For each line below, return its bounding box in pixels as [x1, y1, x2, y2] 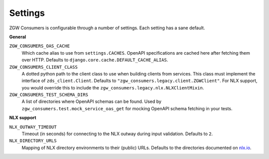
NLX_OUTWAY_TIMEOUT [9, 124, 57, 130]
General [9, 34, 26, 40]
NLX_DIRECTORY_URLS [9, 138, 57, 144]
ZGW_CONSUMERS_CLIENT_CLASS [9, 64, 78, 70]
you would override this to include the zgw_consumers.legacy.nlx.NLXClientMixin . [21, 84, 204, 90]
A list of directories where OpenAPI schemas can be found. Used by [21, 98, 162, 104]
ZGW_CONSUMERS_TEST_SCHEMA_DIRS [9, 92, 88, 98]
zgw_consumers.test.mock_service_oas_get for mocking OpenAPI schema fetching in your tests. [21, 105, 233, 111]
